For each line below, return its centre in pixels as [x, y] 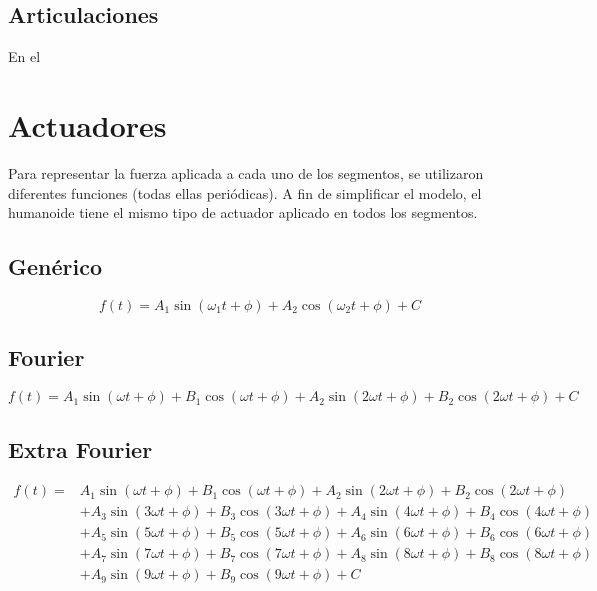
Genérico [55, 266]
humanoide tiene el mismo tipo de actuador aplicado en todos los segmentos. [243, 212]
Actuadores [87, 124]
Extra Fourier [80, 448]
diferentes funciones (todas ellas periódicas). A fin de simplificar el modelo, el [245, 192]
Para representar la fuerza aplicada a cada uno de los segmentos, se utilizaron [246, 172]
